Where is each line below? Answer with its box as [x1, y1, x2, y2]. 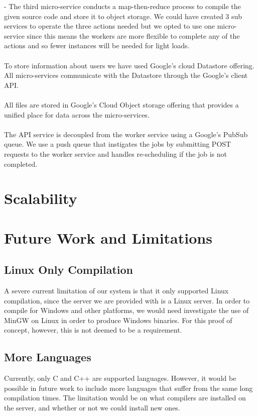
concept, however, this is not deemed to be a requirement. [4, 325, 182, 335]
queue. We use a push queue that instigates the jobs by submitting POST [4, 139, 231, 149]
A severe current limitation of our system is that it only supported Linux [4, 285, 229, 296]
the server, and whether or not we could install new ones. [4, 402, 180, 412]
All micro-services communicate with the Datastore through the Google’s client [4, 70, 248, 80]
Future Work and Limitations [4, 227, 212, 248]
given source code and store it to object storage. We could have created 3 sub [4, 11, 242, 21]
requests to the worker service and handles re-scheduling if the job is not [4, 148, 227, 159]
